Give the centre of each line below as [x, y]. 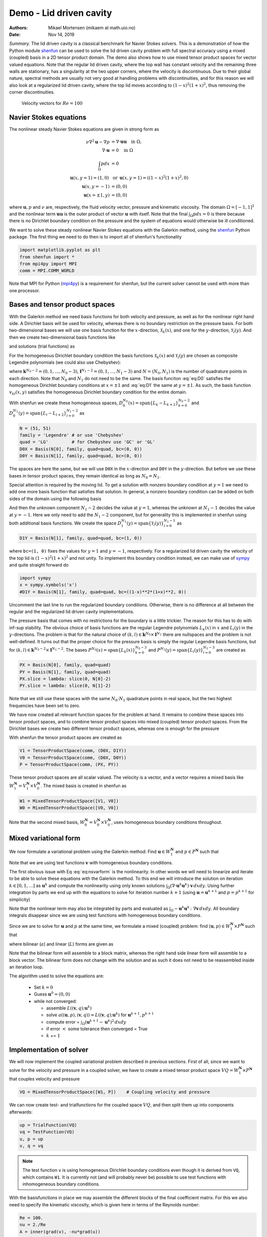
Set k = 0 [44, 987]
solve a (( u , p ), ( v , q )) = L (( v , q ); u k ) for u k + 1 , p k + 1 [100, 1015]
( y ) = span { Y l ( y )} [145, 523]
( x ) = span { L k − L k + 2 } [153, 403]
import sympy [35, 578]
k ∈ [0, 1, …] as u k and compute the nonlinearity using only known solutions [87, 885]
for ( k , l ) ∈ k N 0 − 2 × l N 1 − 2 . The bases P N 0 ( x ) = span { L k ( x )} [72, 650]
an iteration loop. [26, 967]
